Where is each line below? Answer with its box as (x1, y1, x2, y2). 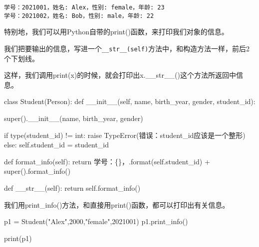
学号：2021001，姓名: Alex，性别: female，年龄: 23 (4, 4, 165, 11)
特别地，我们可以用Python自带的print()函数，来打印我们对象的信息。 (4, 26, 229, 37)
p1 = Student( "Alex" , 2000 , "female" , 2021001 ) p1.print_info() (4, 216, 188, 227)
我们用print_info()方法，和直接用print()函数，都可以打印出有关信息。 (4, 199, 230, 210)
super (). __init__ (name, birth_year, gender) (4, 113, 143, 123)
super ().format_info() (4, 166, 71, 176)
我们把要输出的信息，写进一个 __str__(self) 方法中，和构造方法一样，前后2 (4, 43, 250, 53)
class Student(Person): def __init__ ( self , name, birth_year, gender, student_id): (4, 96, 256, 107)
